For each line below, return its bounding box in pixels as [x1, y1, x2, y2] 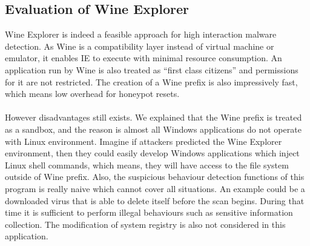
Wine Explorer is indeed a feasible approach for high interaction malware [5, 28, 277, 41]
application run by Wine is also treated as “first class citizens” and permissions [5, 63, 298, 76]
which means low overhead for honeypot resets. [5, 87, 180, 100]
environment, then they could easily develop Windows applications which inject [5, 147, 300, 159]
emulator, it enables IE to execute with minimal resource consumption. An [5, 52, 282, 64]
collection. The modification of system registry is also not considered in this [5, 218, 286, 230]
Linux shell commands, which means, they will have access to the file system [5, 158, 289, 171]
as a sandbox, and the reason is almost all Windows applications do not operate [5, 122, 302, 135]
